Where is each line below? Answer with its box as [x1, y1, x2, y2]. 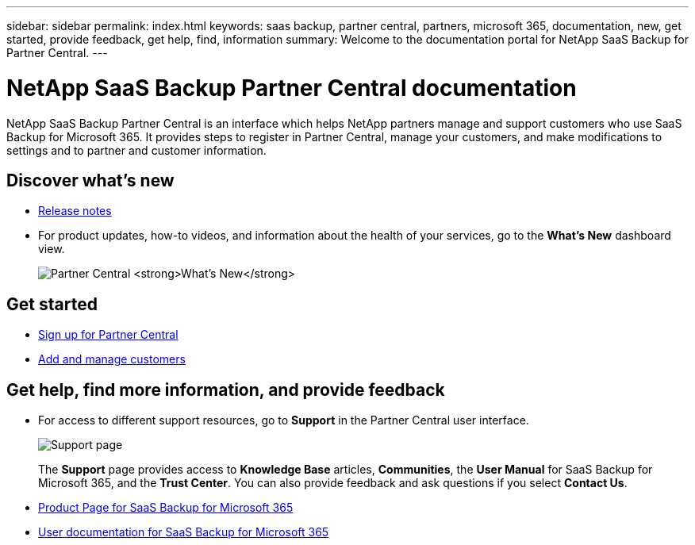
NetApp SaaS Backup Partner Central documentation [6, 74, 577, 102]
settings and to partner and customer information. [6, 143, 267, 157]
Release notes [38, 204, 112, 218]
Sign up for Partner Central [38, 328, 179, 342]
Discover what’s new [6, 170, 175, 190]
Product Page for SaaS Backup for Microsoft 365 [38, 501, 294, 515]
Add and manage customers [38, 352, 186, 367]
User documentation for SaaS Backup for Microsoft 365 [38, 525, 329, 539]
